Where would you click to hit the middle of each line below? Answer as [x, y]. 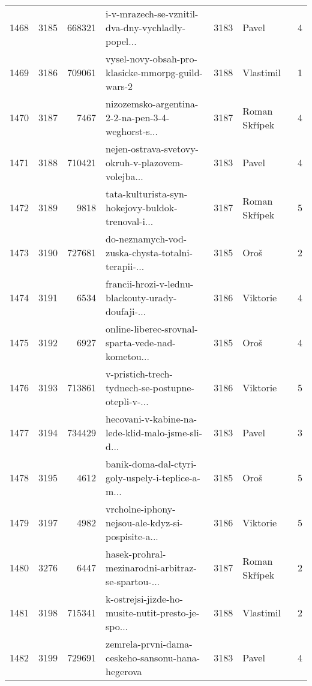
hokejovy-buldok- [142, 207]
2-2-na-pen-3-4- [138, 117]
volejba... [124, 176]
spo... [117, 626]
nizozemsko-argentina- [152, 104]
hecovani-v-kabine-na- [151, 419]
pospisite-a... [132, 536]
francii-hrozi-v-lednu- [150, 284]
